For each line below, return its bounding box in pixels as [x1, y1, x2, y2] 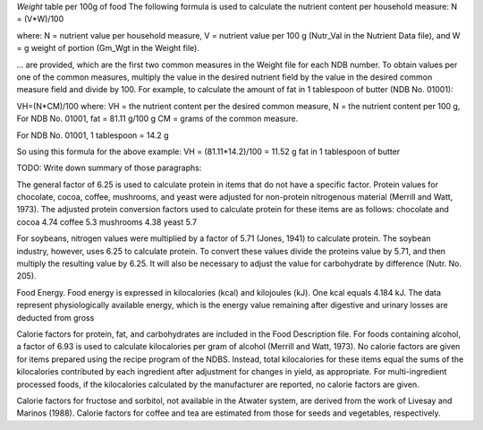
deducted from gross [16, 312, 95, 322]
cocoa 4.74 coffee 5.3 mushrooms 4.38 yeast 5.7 [16, 216, 197, 228]
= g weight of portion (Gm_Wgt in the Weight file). [16, 43, 200, 54]
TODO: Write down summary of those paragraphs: [16, 162, 202, 174]
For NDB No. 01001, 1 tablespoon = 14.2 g [16, 130, 169, 141]
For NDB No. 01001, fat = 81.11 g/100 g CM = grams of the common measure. [16, 113, 299, 125]
